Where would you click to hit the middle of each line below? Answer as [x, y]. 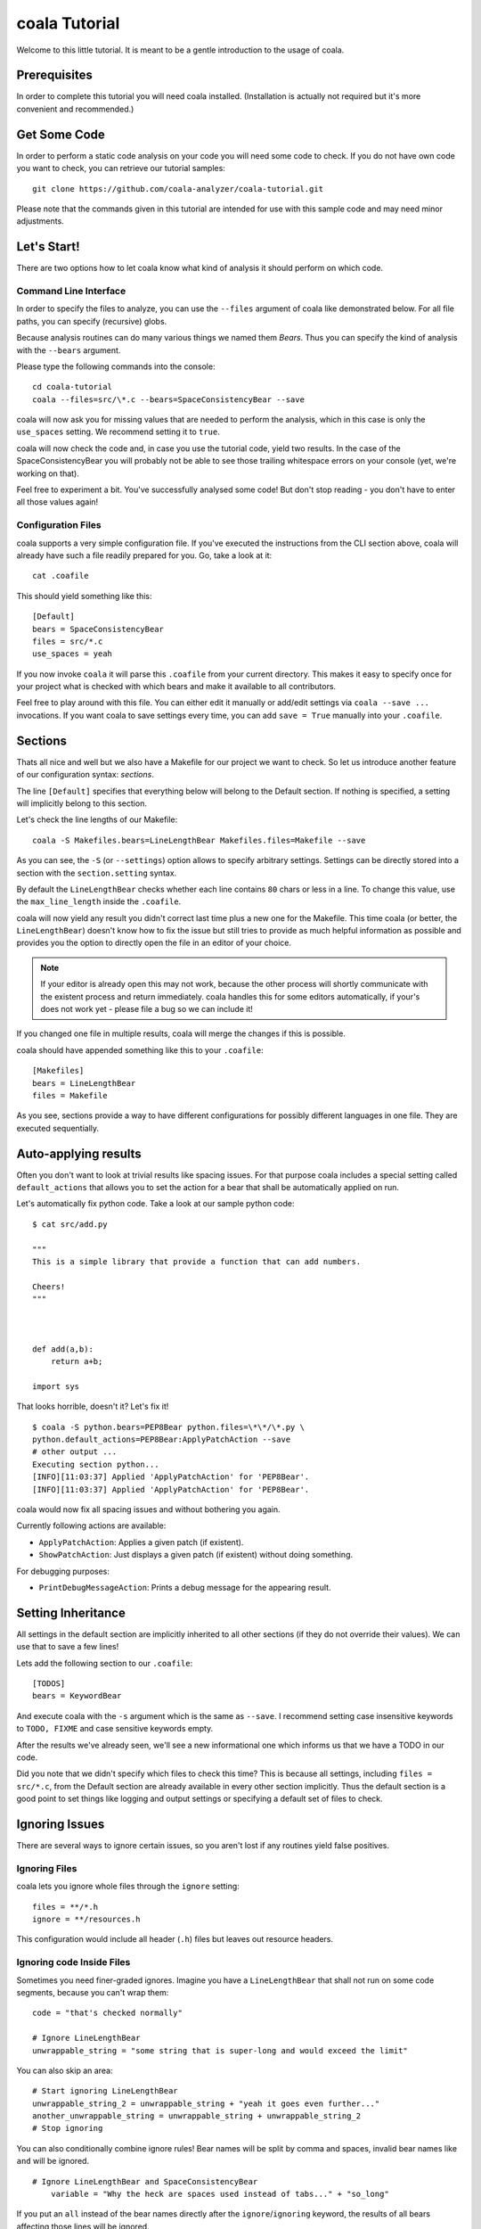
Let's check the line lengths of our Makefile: [97, 819]
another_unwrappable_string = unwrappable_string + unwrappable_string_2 [197, 2116]
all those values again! [57, 502]
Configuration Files [59, 525]
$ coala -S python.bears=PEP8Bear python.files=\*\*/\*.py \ [168, 1427]
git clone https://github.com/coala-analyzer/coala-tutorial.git [178, 189]
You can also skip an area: [65, 2070]
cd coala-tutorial [73, 387]
